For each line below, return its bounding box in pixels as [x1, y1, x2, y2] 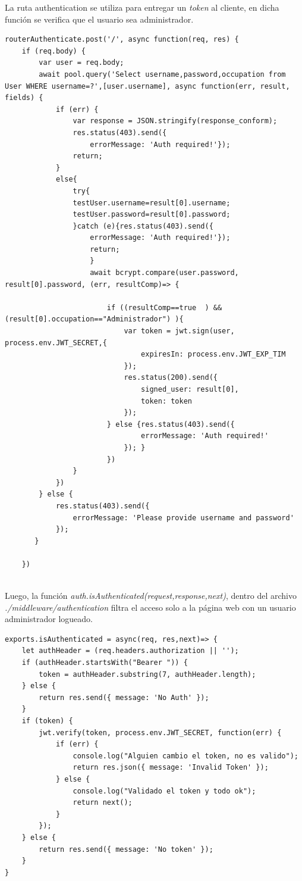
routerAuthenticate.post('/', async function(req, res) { [5, 35, 239, 44]
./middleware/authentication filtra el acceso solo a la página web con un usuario [5, 601, 296, 613]
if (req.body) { [21, 46, 86, 55]
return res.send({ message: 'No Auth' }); [39, 693, 209, 702]
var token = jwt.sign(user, [124, 327, 235, 336]
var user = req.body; [39, 58, 124, 67]
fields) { [5, 93, 43, 102]
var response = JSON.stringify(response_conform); [73, 117, 278, 126]
